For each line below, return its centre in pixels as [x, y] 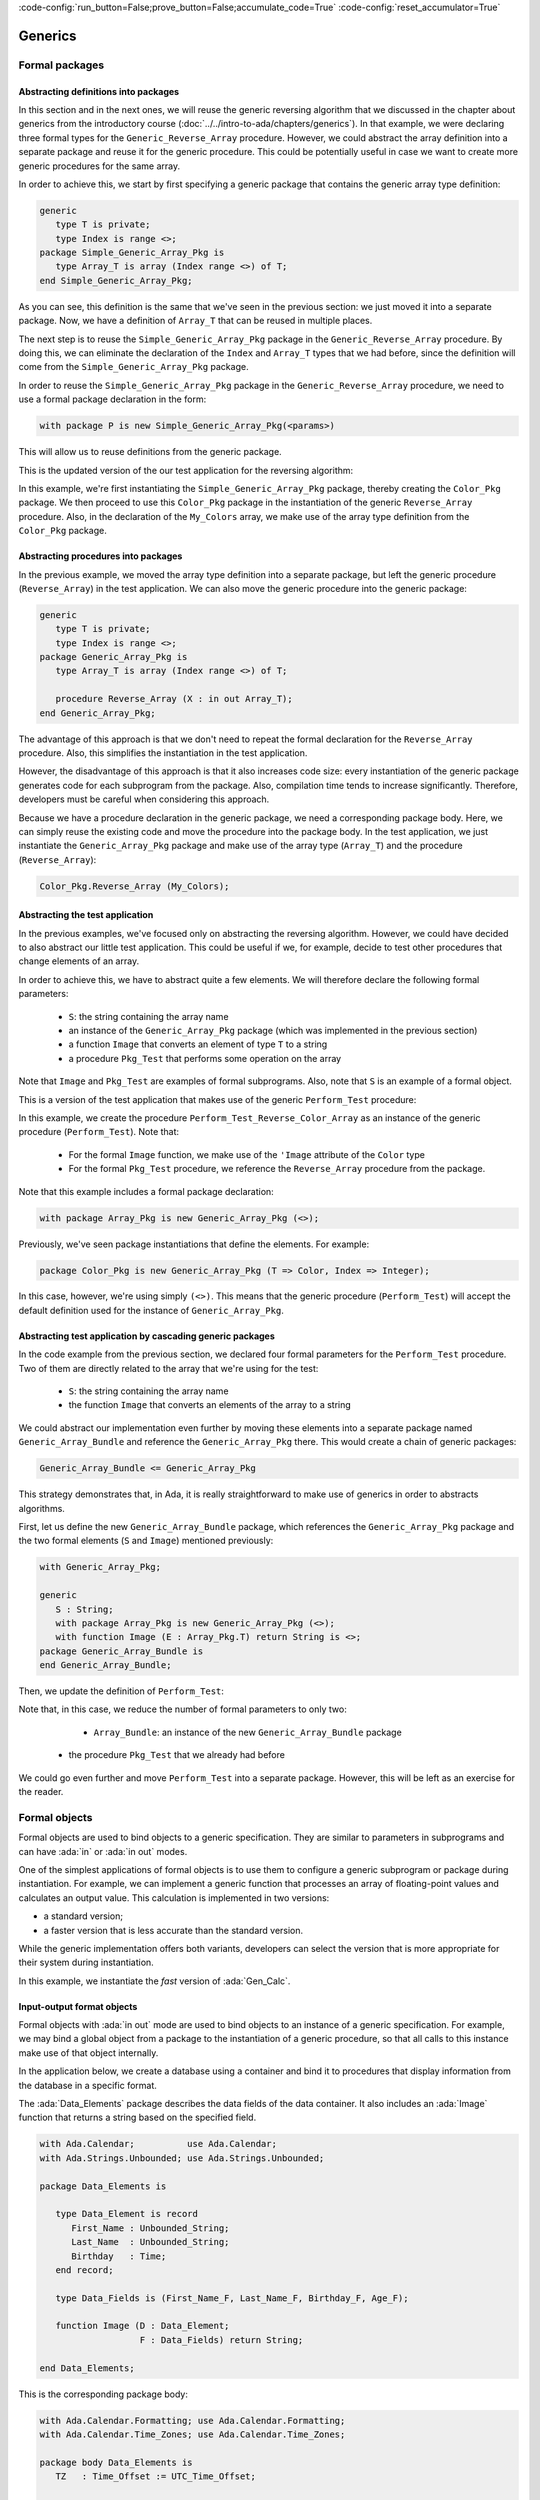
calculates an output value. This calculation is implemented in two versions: [174, 1897]
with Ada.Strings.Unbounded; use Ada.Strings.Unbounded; [182, 2158]
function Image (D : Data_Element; [142, 2326]
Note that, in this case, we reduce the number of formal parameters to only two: [182, 1709]
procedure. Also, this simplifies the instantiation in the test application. [163, 752]
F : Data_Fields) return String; [221, 2339]
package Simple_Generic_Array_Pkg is [132, 253]
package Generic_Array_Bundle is [121, 1651]
